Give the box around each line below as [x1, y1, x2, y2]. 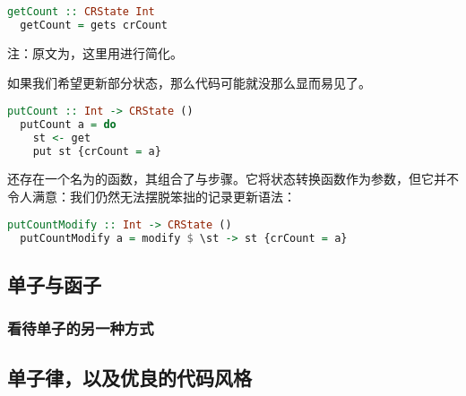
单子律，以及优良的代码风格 [7, 364, 252, 392]
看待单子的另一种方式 [7, 317, 154, 340]
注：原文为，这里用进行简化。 [7, 43, 183, 62]
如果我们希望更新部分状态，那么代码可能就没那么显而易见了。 [7, 73, 371, 92]
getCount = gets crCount [20, 18, 168, 31]
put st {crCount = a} [32, 144, 161, 158]
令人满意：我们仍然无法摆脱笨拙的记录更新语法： [7, 187, 296, 206]
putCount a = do [20, 117, 116, 131]
